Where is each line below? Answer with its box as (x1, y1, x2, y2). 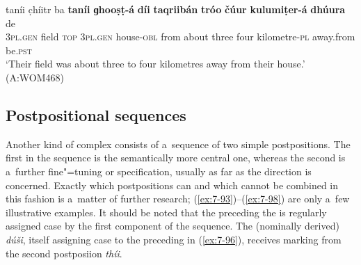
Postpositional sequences (6, 104, 186, 125)
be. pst (6, 42, 32, 57)
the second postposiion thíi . (6, 246, 122, 260)
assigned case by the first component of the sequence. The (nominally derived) (6, 218, 339, 233)
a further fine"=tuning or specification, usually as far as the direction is (6, 163, 312, 178)
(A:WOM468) (6, 70, 65, 84)
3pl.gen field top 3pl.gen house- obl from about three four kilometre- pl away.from (6, 29, 355, 44)
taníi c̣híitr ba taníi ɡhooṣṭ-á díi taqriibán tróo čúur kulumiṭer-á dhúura (6, 2, 346, 16)
